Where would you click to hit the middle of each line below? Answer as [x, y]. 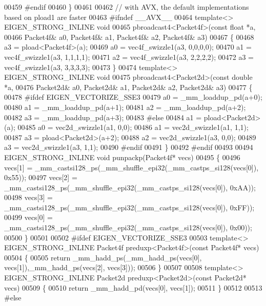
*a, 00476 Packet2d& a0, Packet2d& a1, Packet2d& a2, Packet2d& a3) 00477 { [128, 87]
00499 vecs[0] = [28, 217]
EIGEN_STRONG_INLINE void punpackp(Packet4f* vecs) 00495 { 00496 [122, 157]
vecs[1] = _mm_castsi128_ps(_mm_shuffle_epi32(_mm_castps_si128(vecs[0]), [131, 167]
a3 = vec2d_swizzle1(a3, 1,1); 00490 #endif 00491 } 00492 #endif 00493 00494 [129, 147]
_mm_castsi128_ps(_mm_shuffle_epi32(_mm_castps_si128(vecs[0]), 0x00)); [128, 227]
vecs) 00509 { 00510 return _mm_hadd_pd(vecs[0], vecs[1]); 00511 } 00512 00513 [133, 287]
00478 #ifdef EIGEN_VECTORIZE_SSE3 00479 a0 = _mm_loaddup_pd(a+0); [133, 97]
